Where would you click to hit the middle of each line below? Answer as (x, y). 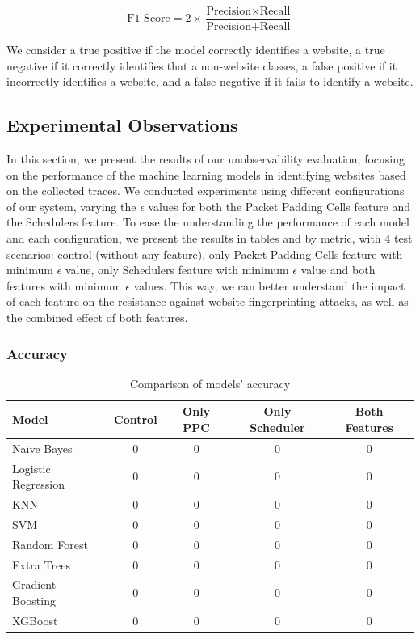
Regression (38, 484)
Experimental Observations (122, 125)
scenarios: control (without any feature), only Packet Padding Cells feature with (205, 254)
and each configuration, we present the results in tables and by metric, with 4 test (210, 238)
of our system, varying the (71, 206)
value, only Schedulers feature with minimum (177, 270)
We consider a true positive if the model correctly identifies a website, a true (196, 50)
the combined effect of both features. (97, 317)
